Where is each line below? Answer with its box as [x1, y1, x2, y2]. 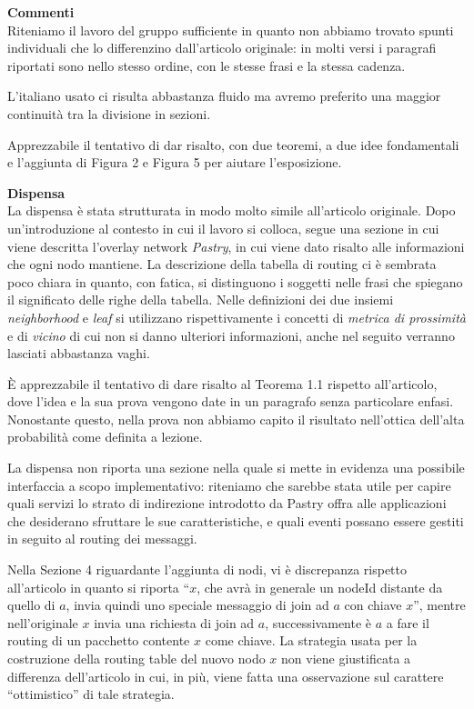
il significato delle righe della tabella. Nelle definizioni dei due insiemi [7, 290, 394, 309]
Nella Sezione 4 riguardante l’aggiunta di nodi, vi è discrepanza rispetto [7, 560, 408, 579]
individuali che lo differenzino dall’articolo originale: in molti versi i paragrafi [7, 38, 437, 57]
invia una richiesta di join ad [94, 613, 255, 632]
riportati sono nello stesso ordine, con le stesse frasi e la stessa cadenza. [7, 55, 406, 75]
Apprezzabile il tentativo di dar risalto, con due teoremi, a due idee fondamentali [7, 135, 459, 154]
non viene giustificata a [281, 649, 411, 667]
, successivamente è [265, 613, 372, 632]
